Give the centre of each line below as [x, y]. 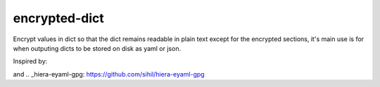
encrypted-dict [59, 18]
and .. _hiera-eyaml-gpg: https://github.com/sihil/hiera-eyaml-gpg [109, 74]
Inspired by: [30, 61]
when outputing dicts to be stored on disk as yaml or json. [97, 48]
